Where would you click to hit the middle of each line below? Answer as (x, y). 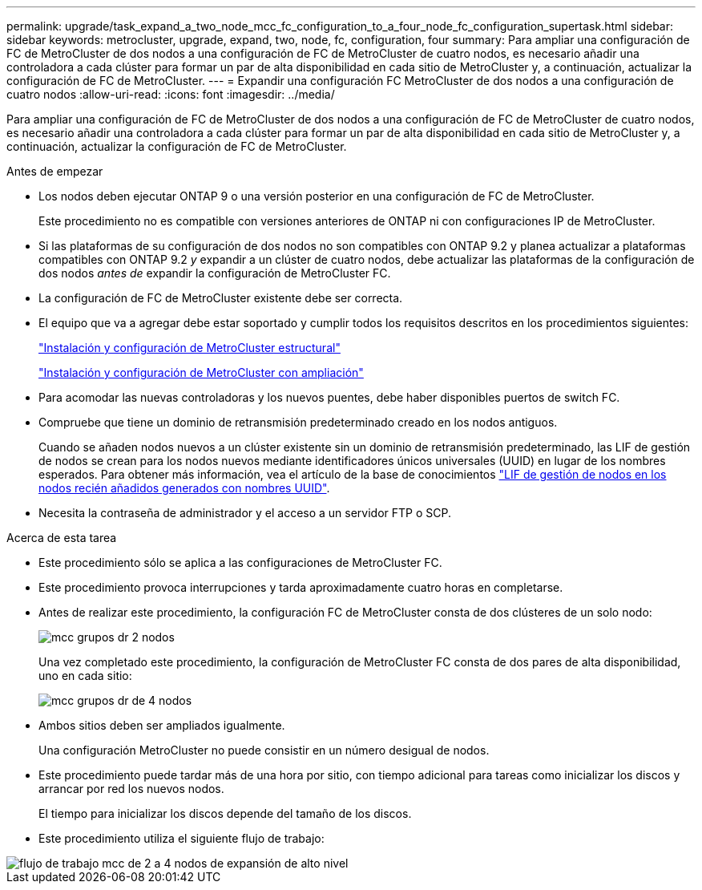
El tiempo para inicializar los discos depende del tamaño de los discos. (225, 813)
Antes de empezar (55, 171)
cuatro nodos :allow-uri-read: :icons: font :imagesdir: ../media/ (171, 94)
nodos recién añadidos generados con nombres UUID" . (184, 488)
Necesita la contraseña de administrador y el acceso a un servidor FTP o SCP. (245, 513)
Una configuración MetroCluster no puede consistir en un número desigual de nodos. (264, 750)
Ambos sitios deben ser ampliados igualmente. (162, 725)
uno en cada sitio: (85, 676)
